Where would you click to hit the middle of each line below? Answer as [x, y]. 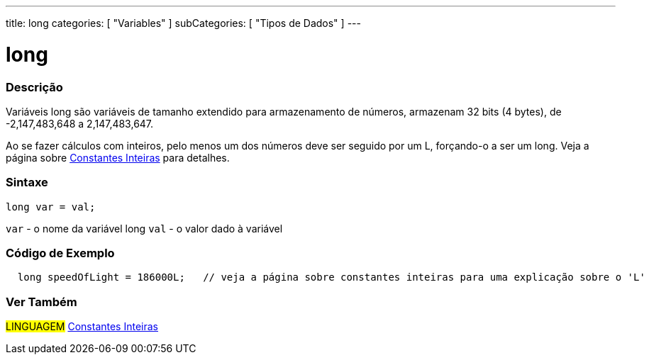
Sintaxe [27, 182]
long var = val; [51, 207]
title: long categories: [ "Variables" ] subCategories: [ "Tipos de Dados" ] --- [183, 23]
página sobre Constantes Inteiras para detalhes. [118, 157]
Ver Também [41, 302]
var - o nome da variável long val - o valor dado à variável [144, 228]
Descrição [34, 87]
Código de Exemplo [60, 253]
